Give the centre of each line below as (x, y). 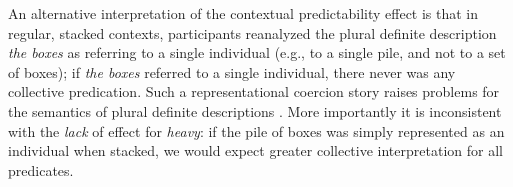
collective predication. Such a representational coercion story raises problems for (254, 91)
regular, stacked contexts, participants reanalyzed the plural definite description (252, 32)
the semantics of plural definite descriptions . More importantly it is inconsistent (255, 110)
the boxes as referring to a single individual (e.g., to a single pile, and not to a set (257, 52)
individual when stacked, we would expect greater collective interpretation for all (255, 150)
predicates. (41, 169)
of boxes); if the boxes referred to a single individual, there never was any (232, 71)
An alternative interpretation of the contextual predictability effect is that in (243, 13)
